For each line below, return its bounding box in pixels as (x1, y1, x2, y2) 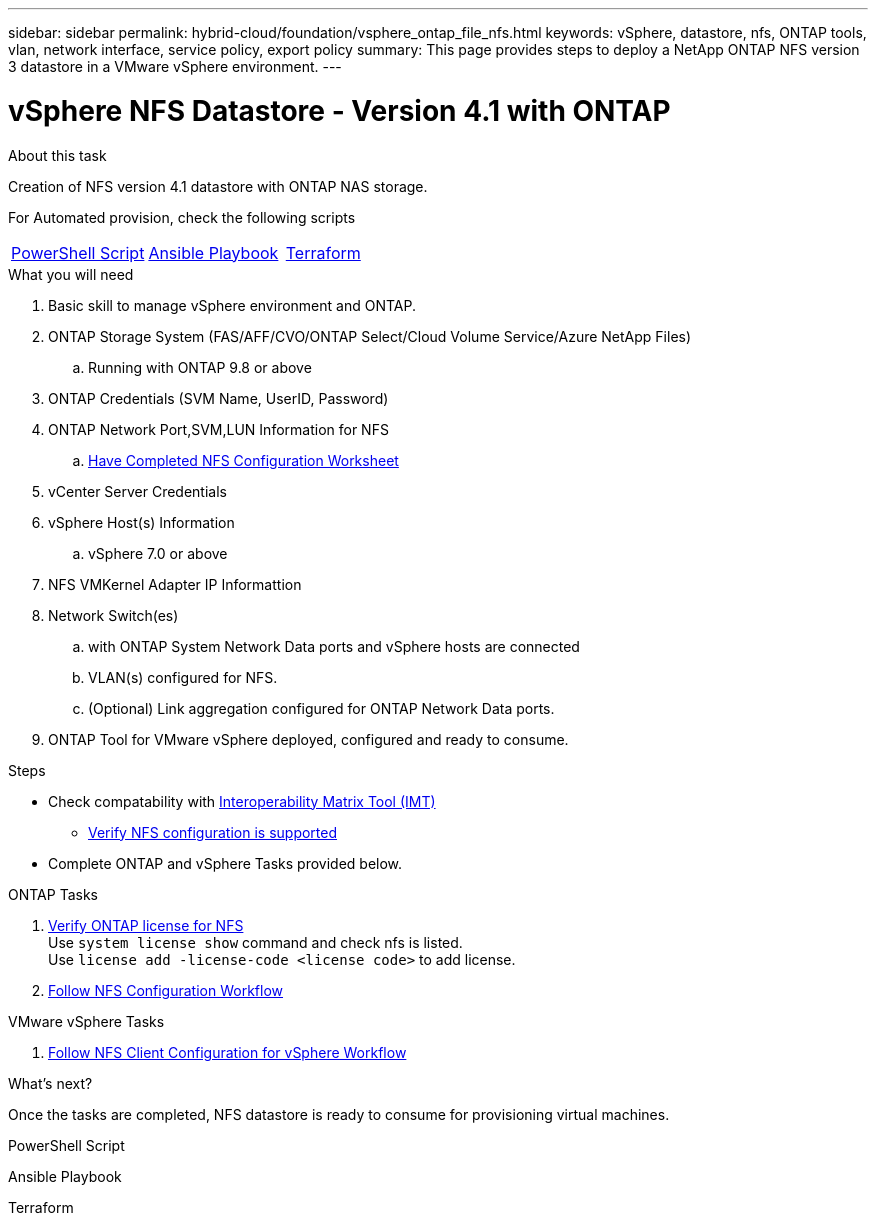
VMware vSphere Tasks (8, 1012, 165, 1030)
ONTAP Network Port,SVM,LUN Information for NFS (48, 420, 389, 438)
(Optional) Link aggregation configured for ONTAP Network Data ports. (88, 699, 555, 717)
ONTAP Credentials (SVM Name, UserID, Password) (48, 389, 389, 407)
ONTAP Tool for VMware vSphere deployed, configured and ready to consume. (48, 730, 569, 748)
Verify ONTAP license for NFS (48, 916, 244, 934)
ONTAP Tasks (8, 885, 98, 903)
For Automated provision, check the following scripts (8, 208, 356, 226)
